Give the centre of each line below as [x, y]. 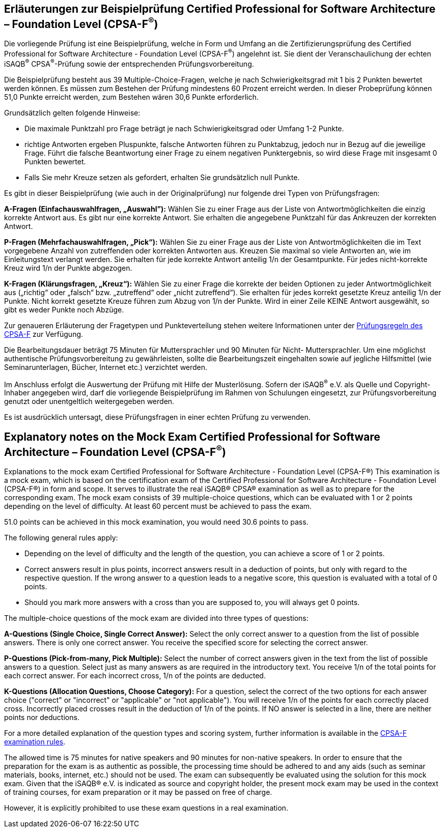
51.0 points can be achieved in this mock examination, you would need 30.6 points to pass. [156, 522]
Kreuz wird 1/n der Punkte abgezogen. [68, 268]
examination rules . [35, 742]
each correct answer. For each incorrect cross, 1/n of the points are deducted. [135, 676]
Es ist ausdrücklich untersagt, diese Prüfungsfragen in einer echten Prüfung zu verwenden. [157, 417]
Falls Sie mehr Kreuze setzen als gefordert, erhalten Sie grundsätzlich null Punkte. [162, 177]
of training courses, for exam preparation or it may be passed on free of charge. [138, 792]
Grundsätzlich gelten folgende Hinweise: [72, 112]
